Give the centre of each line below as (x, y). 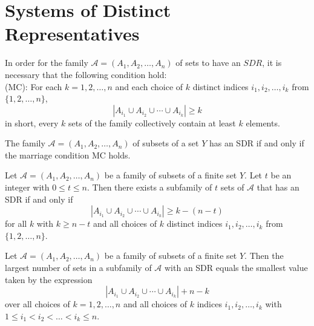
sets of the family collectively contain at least (152, 122)
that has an (278, 187)
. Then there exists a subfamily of (150, 187)
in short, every (32, 122)
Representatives (72, 34)
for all (16, 223)
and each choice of (149, 86)
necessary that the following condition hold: (86, 74)
